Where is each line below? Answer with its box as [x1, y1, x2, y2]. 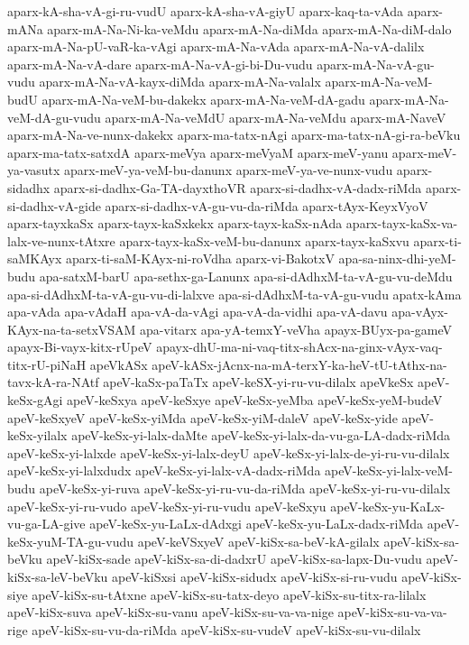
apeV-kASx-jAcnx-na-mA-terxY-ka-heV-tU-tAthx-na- [152, 355, 447, 373]
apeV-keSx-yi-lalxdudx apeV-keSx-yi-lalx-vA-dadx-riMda [7, 461, 321, 480]
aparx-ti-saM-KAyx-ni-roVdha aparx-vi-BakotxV [66, 249, 335, 268]
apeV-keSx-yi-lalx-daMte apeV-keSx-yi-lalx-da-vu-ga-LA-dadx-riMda [71, 426, 451, 445]
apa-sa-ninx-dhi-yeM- [338, 249, 456, 268]
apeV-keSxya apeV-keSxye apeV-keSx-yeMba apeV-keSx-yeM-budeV [67, 391, 443, 410]
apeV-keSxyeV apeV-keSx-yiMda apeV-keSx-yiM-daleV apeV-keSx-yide [7, 408, 398, 427]
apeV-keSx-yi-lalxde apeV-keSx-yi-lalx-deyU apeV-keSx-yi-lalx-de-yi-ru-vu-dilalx [7, 443, 450, 462]
